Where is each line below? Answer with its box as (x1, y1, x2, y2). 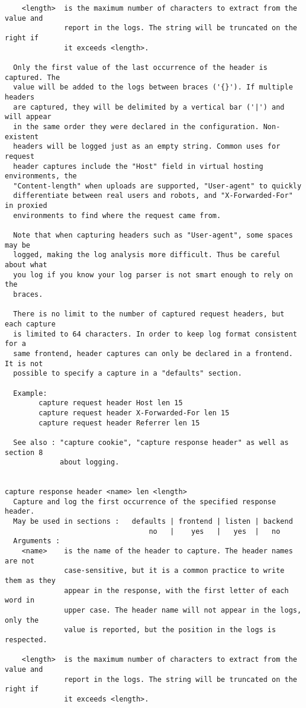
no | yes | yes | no (149, 527, 281, 536)
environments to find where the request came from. (13, 211, 221, 220)
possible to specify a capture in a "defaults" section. (13, 369, 242, 378)
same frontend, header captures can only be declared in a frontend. (13, 349, 293, 358)
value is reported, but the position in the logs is (64, 626, 276, 635)
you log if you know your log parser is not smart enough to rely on (13, 270, 293, 279)
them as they (5, 576, 56, 585)
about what (5, 261, 47, 270)
